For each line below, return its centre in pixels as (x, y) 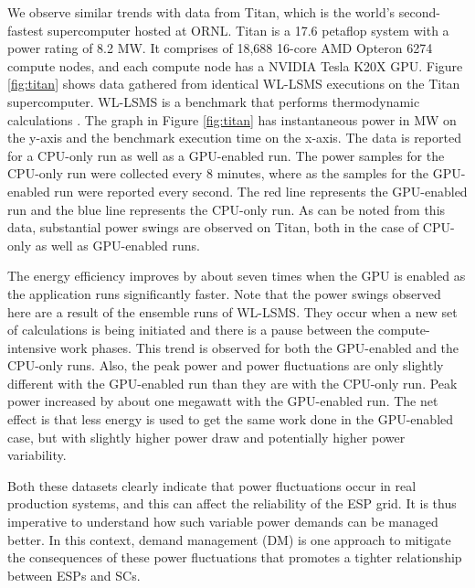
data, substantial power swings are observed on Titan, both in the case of (213, 227)
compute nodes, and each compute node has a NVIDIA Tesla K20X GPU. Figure (235, 65)
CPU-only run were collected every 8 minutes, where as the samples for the (218, 173)
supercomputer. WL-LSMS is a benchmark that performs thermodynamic (214, 101)
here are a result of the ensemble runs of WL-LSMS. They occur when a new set (232, 311)
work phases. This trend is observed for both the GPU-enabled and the (260, 347)
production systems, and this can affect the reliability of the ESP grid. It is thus (232, 503)
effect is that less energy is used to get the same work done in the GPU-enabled (231, 419)
